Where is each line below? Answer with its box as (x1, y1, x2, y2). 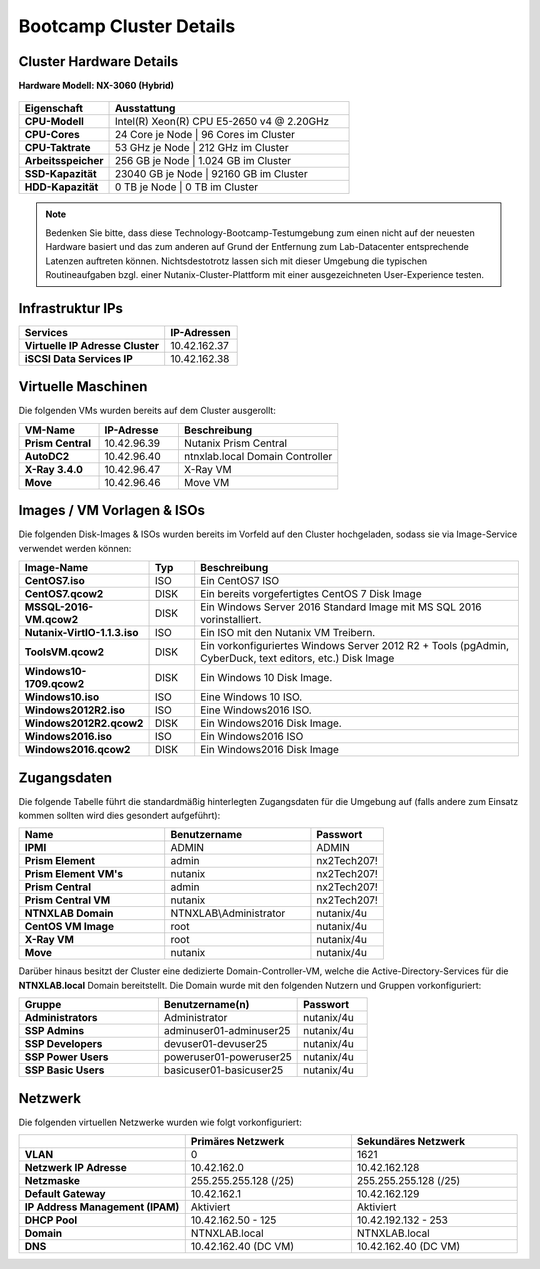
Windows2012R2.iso (24, 703, 125, 717)
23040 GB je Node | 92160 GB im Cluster (114, 167, 309, 181)
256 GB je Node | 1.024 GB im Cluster (114, 154, 292, 168)
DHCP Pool (24, 1213, 78, 1227)
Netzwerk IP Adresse (24, 1161, 127, 1175)
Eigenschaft (24, 101, 84, 115)
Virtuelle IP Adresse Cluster (24, 338, 160, 352)
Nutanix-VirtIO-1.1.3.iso (24, 626, 139, 640)
